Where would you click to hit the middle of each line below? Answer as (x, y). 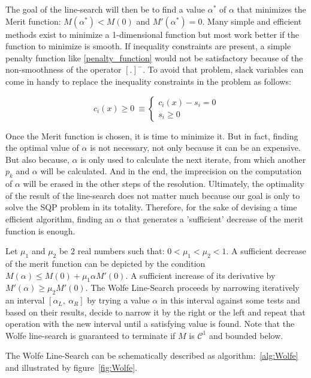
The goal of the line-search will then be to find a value (105, 9)
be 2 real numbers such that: (112, 251)
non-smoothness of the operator (64, 69)
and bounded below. (246, 335)
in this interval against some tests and (230, 300)
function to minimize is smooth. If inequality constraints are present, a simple (148, 46)
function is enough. (40, 230)
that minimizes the (271, 9)
